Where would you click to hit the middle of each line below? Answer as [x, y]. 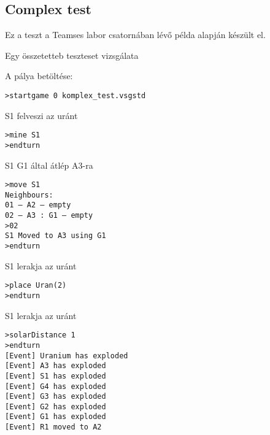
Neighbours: [29, 195]
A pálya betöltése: [39, 76]
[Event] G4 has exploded [56, 386]
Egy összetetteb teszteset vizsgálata [72, 55]
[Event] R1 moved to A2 [53, 427]
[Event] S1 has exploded [56, 376]
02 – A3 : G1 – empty [49, 216]
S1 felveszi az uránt [41, 115]
